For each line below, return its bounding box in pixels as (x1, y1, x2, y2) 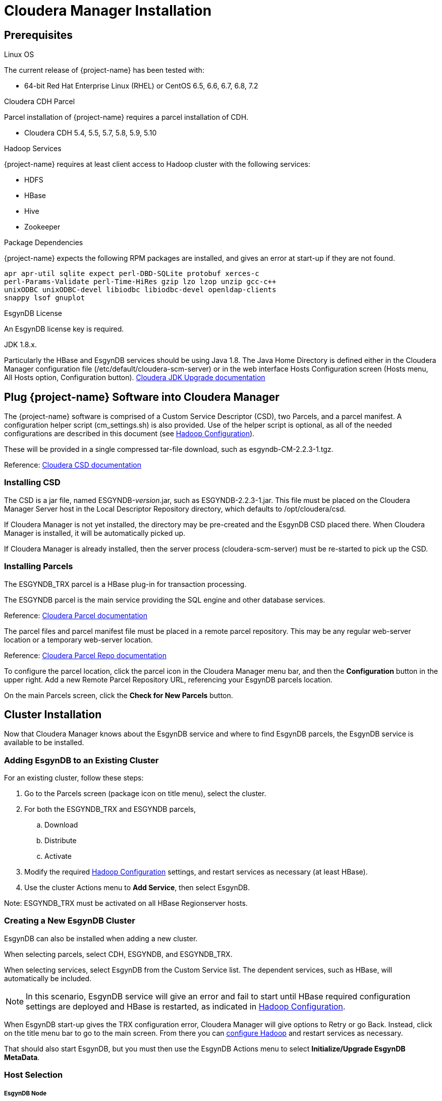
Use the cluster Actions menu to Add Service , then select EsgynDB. (24, 883, 250, 892)
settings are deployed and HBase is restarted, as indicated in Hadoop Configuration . (26, 1001, 346, 1012)
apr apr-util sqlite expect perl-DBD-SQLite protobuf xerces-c (4, 269, 259, 278)
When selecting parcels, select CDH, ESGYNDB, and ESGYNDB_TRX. (4, 949, 233, 958)
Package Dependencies (4, 238, 83, 247)
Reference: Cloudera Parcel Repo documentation (4, 651, 167, 660)
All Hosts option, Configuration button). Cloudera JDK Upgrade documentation (4, 373, 265, 382)
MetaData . (4, 1052, 40, 1062)
